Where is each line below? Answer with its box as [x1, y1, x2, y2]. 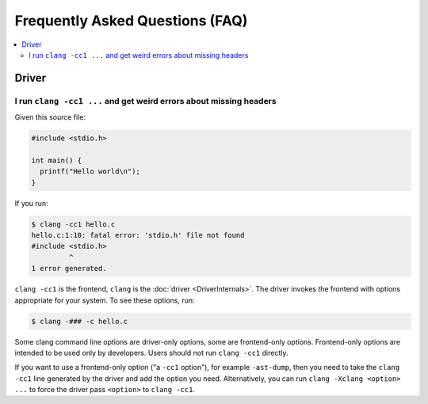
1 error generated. [31, 264, 107, 273]
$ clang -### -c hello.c [31, 317, 128, 326]
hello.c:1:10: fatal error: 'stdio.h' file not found [31, 231, 245, 239]
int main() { [31, 155, 82, 165]
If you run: [14, 198, 48, 208]
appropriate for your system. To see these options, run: [14, 295, 195, 305]
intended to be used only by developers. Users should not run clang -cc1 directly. [14, 348, 289, 357]
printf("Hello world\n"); [40, 167, 140, 176]
